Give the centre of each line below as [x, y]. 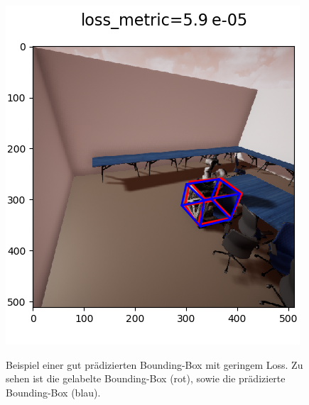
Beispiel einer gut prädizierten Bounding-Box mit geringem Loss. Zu [154, 364]
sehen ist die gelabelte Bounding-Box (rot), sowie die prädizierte [146, 378]
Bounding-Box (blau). [53, 392]
